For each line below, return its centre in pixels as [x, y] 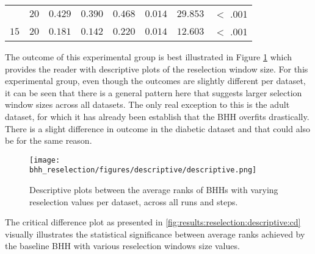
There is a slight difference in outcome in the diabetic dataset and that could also [158, 128]
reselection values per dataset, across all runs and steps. [134, 201]
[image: [45, 160]
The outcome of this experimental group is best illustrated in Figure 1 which [149, 57]
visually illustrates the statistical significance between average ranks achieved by [155, 234]
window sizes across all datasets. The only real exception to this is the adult [147, 104]
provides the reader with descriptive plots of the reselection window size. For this [157, 69]
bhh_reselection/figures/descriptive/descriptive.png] [143, 170]
